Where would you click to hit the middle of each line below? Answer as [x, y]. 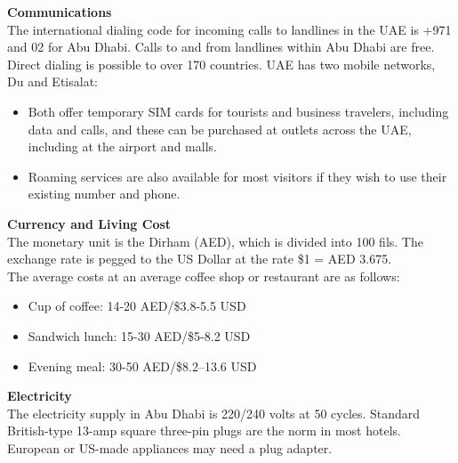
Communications [60, 12]
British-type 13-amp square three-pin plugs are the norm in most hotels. [204, 431]
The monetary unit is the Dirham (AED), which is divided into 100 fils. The [215, 241]
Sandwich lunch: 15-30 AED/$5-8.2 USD [139, 335]
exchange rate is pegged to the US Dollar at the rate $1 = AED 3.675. [200, 259]
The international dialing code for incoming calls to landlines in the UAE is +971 [229, 29]
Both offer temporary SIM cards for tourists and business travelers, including [238, 111]
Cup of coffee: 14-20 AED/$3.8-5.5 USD [137, 306]
